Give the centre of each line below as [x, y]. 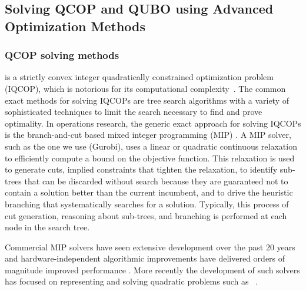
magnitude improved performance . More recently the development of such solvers [152, 269]
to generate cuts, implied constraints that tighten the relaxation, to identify [141, 169]
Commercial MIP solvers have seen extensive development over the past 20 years [150, 247]
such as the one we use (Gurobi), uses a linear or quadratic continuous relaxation [151, 146]
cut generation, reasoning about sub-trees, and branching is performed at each [146, 215]
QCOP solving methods [62, 55]
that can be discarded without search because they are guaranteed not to [156, 181]
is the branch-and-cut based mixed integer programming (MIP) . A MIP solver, [148, 135]
